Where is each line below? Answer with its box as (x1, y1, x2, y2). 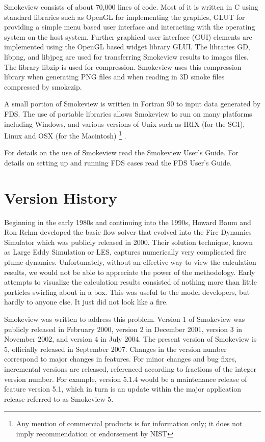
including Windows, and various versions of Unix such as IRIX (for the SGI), (4, 118, 245, 129)
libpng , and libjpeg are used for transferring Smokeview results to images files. (4, 51, 249, 62)
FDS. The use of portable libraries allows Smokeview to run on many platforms (4, 108, 252, 119)
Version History (4, 187, 117, 208)
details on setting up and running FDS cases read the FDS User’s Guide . (4, 157, 232, 168)
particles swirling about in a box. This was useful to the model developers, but (4, 286, 250, 297)
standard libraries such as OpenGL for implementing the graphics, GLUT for (4, 11, 245, 22)
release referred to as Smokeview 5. (4, 393, 114, 404)
